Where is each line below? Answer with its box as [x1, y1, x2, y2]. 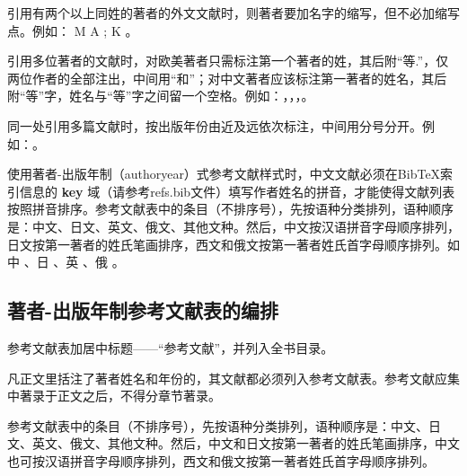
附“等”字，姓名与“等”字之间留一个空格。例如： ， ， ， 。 [7, 86, 314, 105]
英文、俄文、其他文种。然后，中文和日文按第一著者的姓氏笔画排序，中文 [31, 434, 460, 453]
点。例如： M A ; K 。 [7, 21, 138, 40]
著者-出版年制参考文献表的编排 [7, 296, 279, 324]
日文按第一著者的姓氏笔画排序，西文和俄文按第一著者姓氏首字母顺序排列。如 [7, 234, 460, 253]
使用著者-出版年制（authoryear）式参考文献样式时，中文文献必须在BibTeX [7, 164, 441, 183]
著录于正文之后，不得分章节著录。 [19, 386, 221, 405]
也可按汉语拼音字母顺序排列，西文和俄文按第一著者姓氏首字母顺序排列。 [7, 451, 435, 470]
